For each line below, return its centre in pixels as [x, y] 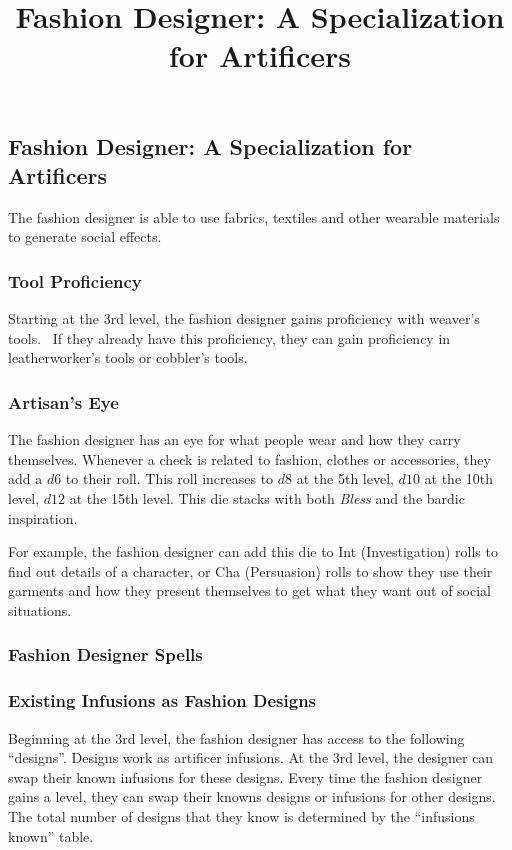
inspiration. [43, 517]
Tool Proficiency [75, 280]
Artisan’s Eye [63, 401]
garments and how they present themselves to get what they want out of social [250, 590]
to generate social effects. [85, 236]
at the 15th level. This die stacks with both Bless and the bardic [267, 497]
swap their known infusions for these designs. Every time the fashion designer [245, 776]
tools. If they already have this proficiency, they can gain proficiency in [229, 337]
